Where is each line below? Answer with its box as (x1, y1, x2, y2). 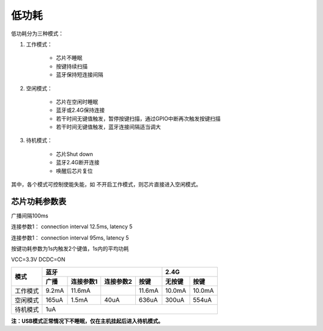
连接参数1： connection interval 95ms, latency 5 (11, 234, 129, 241)
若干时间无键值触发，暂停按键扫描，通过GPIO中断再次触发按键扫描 (56, 115, 221, 122)
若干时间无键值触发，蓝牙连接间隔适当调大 (56, 123, 161, 131)
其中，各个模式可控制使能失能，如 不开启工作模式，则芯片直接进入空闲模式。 (11, 181, 202, 188)
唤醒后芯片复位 (56, 167, 93, 174)
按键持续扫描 (56, 63, 88, 70)
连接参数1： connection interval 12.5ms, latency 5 (11, 223, 133, 230)
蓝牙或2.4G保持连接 (56, 106, 105, 114)
